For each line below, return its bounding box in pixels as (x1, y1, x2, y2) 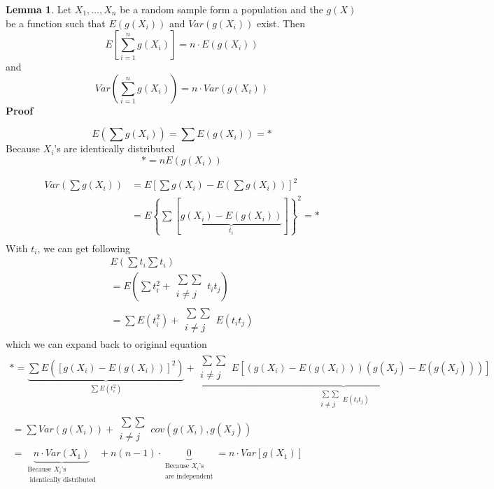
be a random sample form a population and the (120, 2, 323, 16)
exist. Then (257, 15, 305, 30)
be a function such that (6, 15, 106, 30)
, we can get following (37, 240, 131, 255)
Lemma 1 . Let (6, 2, 72, 16)
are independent (164, 473, 213, 480)
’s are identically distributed (54, 141, 175, 156)
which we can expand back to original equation (6, 337, 207, 351)
